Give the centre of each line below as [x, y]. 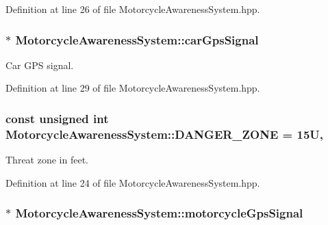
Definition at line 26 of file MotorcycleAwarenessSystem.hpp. [133, 9]
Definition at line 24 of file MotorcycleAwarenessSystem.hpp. [133, 182]
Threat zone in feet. [47, 160]
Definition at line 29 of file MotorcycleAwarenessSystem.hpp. [133, 88]
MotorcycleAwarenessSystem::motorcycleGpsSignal [159, 213]
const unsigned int [57, 118]
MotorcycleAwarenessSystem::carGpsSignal [137, 39]
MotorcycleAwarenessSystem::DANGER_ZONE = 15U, [164, 134]
